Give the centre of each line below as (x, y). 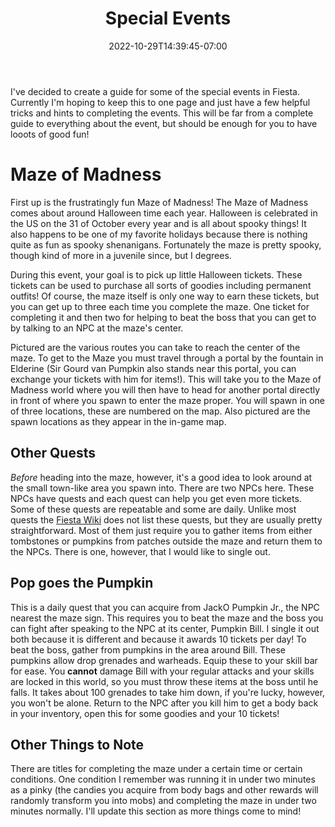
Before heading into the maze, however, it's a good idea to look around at (161, 477)
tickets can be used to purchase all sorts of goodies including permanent (161, 285)
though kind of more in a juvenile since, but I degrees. (121, 255)
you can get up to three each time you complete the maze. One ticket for (160, 306)
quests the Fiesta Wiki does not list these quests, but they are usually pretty (166, 519)
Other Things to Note (77, 744)
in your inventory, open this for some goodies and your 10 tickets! (145, 713)
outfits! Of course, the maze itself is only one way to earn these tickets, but (165, 296)
